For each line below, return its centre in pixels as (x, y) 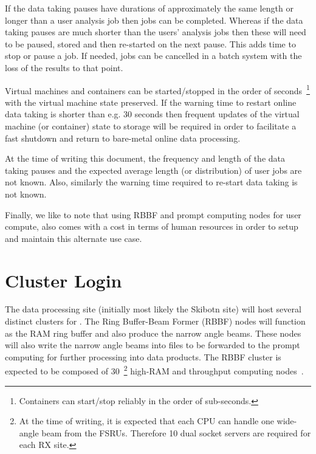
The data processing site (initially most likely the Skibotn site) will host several (153, 309)
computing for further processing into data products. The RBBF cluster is (143, 356)
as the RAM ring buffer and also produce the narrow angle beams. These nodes (153, 333)
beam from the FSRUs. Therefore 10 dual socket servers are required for (176, 432)
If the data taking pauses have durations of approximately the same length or (149, 8)
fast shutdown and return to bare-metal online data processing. (123, 138)
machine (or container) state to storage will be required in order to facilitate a (151, 126)
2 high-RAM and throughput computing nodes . (214, 370)
